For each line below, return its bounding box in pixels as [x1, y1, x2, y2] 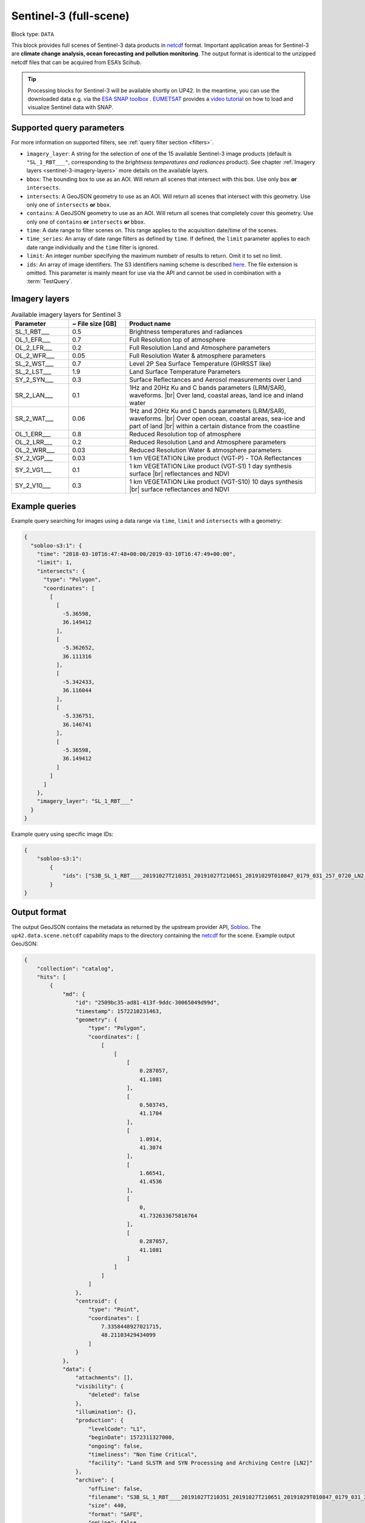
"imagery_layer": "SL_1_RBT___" [36, 798, 134, 805]
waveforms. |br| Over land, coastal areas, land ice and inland [129, 390, 304, 399]
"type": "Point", [88, 1306, 140, 1313]
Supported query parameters [11, 122, 125, 133]
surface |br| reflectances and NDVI [129, 469, 229, 478]
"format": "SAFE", [88, 1511, 143, 1518]
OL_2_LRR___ [15, 437, 53, 446]
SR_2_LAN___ [15, 390, 54, 399]
